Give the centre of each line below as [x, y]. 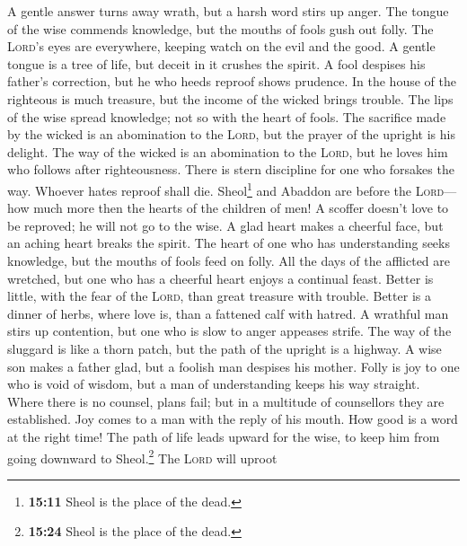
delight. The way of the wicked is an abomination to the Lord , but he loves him [228, 151]
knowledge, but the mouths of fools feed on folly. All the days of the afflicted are [229, 260]
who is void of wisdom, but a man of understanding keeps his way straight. [214, 384]
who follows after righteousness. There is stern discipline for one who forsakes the [231, 169]
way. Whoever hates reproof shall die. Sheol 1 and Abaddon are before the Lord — [232, 189]
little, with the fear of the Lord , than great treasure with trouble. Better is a [219, 296]
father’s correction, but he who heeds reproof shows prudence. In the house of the [232, 81]
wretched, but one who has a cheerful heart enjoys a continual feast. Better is [220, 278]
